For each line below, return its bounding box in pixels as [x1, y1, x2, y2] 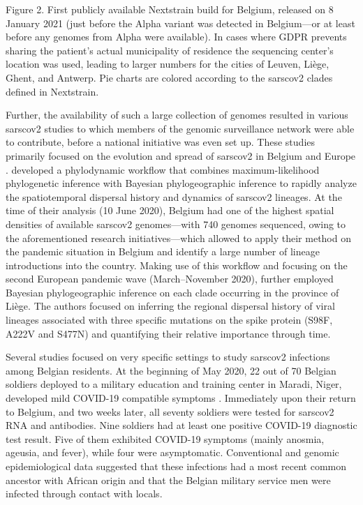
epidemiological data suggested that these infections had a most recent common [6, 459, 347, 473]
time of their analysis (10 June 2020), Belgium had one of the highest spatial [6, 203, 334, 218]
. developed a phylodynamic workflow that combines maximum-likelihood [6, 162, 320, 176]
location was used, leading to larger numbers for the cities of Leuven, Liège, [6, 56, 329, 71]
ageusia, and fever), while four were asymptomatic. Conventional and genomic [6, 445, 339, 460]
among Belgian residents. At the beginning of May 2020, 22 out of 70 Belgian [6, 363, 336, 377]
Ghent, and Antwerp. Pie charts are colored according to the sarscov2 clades [6, 70, 333, 84]
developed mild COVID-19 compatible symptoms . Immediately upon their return [6, 391, 356, 405]
